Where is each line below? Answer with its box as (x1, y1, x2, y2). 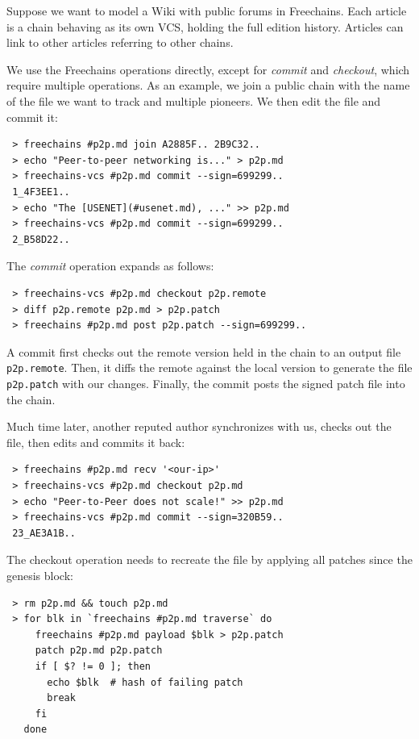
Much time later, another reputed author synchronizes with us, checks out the (6, 418, 392, 435)
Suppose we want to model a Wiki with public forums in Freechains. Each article (6, 2, 407, 19)
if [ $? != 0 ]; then (35, 660, 151, 672)
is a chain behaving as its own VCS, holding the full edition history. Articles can (6, 18, 404, 35)
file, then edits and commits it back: (6, 433, 185, 450)
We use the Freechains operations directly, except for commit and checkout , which (6, 61, 410, 77)
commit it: (6, 108, 58, 125)
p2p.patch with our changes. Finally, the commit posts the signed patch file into (6, 374, 405, 391)
